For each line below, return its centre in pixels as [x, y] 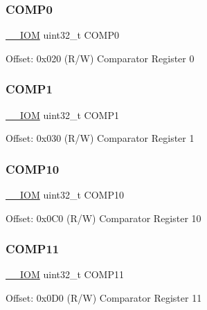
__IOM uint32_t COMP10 [65, 195]
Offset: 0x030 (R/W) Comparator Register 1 [100, 138]
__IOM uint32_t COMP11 [65, 274]
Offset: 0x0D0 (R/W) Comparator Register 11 [104, 298]
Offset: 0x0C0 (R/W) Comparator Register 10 [103, 218]
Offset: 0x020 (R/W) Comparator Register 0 [100, 58]
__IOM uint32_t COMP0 [62, 35]
